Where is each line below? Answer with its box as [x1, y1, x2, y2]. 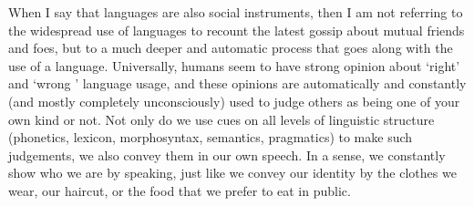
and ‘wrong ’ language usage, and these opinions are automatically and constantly [8, 74, 467, 93]
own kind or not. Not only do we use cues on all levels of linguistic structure [8, 109, 435, 129]
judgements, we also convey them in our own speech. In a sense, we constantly [8, 145, 446, 164]
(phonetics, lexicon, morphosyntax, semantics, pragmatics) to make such [8, 128, 413, 147]
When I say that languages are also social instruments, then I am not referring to [8, 3, 463, 21]
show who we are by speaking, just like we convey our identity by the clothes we [8, 163, 457, 182]
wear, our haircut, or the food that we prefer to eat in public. [8, 180, 351, 200]
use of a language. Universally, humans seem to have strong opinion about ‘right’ [8, 56, 460, 75]
